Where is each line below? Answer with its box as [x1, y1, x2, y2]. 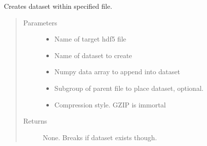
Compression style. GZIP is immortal [54, 99, 166, 109]
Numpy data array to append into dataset [54, 66, 180, 77]
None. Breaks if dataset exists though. [42, 132, 157, 142]
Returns [23, 116, 47, 126]
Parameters [23, 17, 57, 27]
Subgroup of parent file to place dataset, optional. [54, 83, 204, 93]
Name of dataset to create [54, 50, 132, 60]
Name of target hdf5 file [54, 34, 126, 44]
